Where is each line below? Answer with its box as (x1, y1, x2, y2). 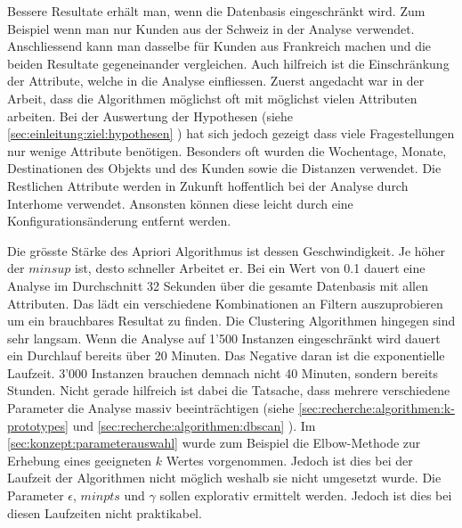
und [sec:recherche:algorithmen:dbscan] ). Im (72, 416, 316, 434)
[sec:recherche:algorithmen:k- (298, 399, 455, 417)
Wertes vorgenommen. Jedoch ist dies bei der (166, 450, 413, 469)
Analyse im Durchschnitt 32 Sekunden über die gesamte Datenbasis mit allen (7, 276, 428, 294)
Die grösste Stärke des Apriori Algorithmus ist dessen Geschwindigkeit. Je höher (7, 241, 446, 260)
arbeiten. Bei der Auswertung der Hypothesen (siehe (7, 106, 294, 125)
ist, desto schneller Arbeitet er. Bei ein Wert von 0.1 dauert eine (75, 259, 426, 277)
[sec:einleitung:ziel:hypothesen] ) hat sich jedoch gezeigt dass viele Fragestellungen (7, 124, 455, 143)
